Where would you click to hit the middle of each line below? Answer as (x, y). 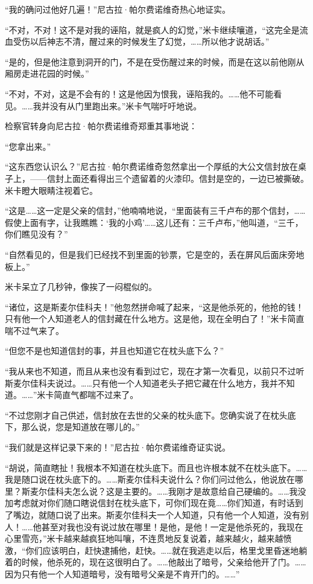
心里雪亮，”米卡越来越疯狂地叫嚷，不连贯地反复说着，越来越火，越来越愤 (148, 538)
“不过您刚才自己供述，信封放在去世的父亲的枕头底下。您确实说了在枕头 (146, 415)
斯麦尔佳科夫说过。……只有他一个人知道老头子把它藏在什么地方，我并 (141, 383)
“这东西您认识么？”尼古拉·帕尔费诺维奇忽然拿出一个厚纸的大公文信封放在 (152, 166)
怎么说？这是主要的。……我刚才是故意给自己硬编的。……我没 (189, 491)
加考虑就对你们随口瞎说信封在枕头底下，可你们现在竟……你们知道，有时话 (150, 503)
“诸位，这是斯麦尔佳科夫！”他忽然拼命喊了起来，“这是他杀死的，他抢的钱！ (154, 306)
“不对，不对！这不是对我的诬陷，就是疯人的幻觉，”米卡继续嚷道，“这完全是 (152, 29)
